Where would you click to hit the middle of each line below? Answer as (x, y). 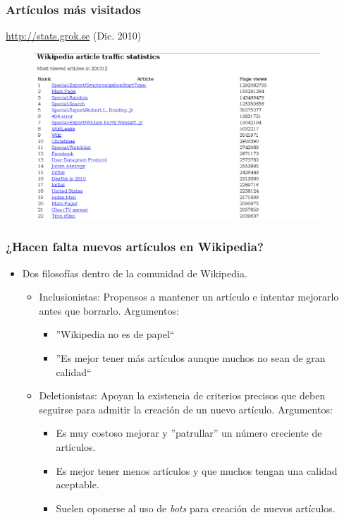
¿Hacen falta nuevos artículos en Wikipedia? (135, 247)
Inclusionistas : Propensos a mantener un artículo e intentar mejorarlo (189, 297)
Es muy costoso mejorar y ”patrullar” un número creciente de (189, 433)
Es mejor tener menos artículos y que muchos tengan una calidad (197, 470)
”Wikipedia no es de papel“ (115, 334)
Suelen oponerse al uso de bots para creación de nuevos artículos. (196, 508)
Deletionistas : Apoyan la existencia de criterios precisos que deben (182, 395)
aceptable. (78, 484)
